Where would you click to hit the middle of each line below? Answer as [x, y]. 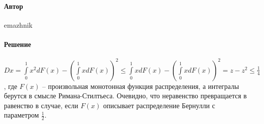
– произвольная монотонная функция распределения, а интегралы [141, 86]
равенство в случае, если [41, 105]
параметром [21, 115]
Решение [17, 44]
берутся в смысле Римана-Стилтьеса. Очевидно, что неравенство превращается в [125, 96]
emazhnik [18, 24]
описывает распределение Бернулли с [159, 105]
